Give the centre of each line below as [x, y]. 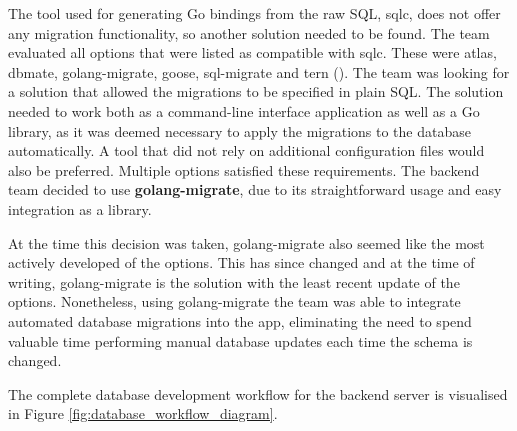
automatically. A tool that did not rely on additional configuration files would [246, 150]
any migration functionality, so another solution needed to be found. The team [249, 32]
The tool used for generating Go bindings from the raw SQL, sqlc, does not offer [254, 13]
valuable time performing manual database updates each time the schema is [240, 340]
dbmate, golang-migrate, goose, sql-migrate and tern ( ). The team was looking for [259, 71]
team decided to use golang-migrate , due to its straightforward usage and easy [255, 189]
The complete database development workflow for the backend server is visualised [258, 393]
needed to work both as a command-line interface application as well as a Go [244, 110]
